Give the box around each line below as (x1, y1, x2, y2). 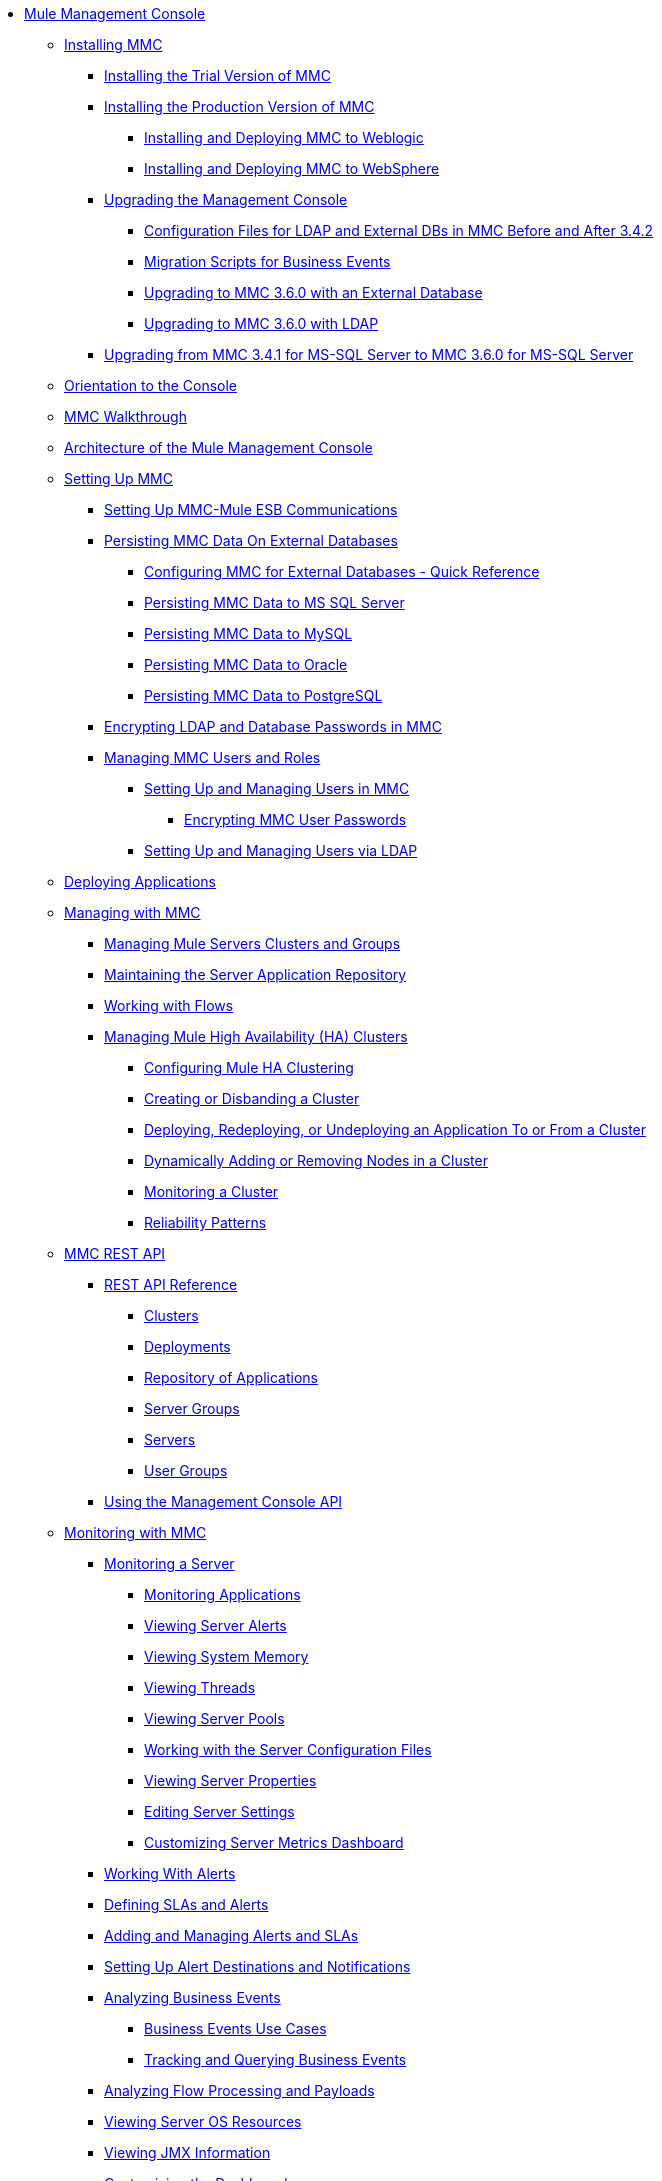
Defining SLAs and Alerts (104, 1896, 269, 1913)
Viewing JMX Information (104, 2144, 271, 2161)
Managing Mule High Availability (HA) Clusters (104, 1028, 408, 1045)
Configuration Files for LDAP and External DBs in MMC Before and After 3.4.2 (144, 222, 654, 239)
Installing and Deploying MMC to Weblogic (144, 129, 424, 146)
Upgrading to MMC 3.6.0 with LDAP (144, 315, 379, 332)
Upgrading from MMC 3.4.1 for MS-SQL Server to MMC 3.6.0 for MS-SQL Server (104, 346, 634, 363)
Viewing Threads (144, 1679, 256, 1696)
